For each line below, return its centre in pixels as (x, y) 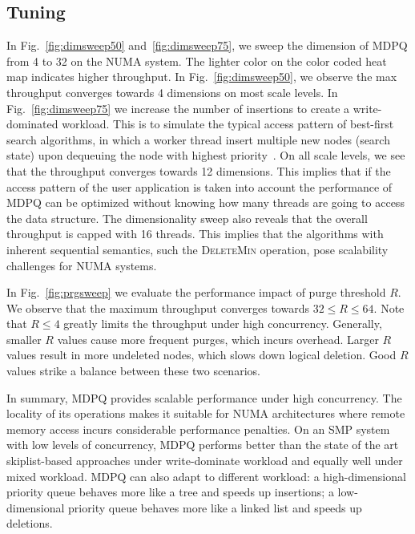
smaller (24, 339)
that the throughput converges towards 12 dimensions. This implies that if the (199, 170)
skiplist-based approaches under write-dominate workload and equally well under (205, 461)
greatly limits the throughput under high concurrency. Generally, (223, 324)
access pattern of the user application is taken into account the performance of (199, 186)
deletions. (30, 523)
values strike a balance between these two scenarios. (133, 371)
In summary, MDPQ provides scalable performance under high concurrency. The (204, 397)
